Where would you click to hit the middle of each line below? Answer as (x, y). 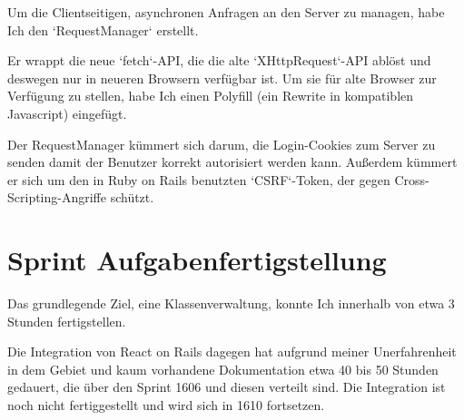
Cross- (412, 179)
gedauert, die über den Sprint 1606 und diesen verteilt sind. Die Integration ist (227, 387)
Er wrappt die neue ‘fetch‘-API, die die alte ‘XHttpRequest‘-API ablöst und (219, 60)
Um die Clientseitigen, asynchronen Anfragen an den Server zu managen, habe (226, 12)
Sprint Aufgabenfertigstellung (197, 260)
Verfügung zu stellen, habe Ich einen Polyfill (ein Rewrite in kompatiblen (211, 96)
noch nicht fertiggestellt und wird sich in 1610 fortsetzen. (166, 405)
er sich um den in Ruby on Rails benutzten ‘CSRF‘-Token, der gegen (199, 179)
